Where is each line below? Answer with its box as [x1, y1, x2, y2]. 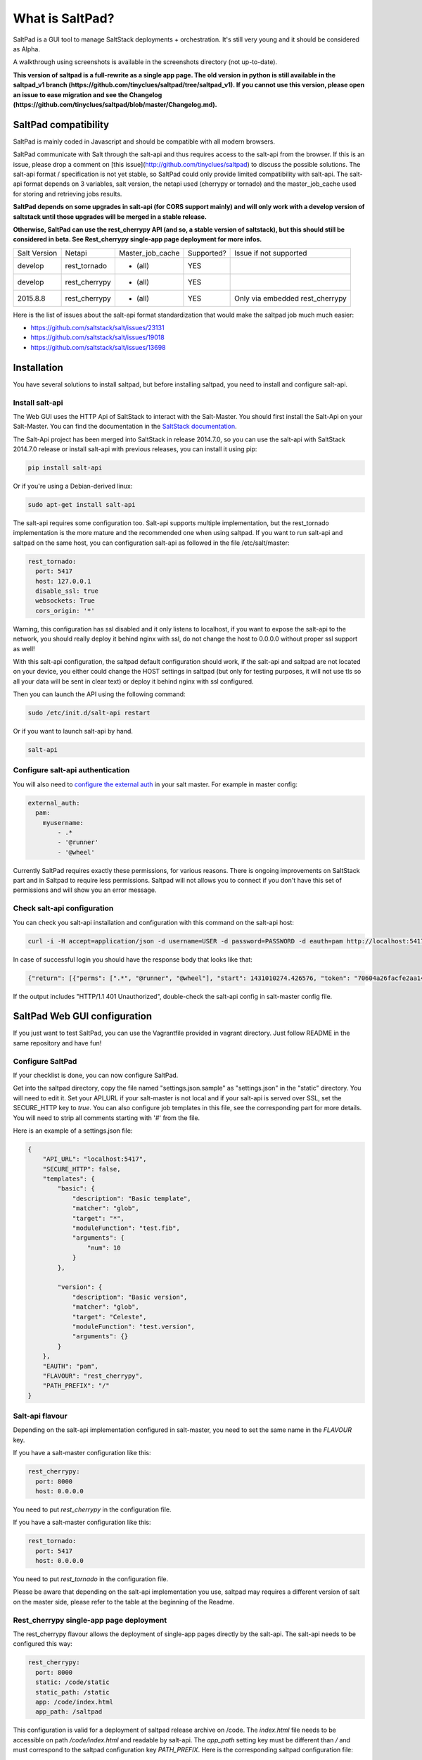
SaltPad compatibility [13, 118, 109, 130]
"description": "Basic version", [72, 1293, 188, 1301]
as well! [13, 644, 35, 653]
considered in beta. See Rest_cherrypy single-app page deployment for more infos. [13, 235, 262, 244]
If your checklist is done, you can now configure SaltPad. [13, 1071, 179, 1079]
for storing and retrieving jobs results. [13, 189, 122, 198]
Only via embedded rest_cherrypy [234, 293, 347, 303]
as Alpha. [13, 44, 40, 53]
